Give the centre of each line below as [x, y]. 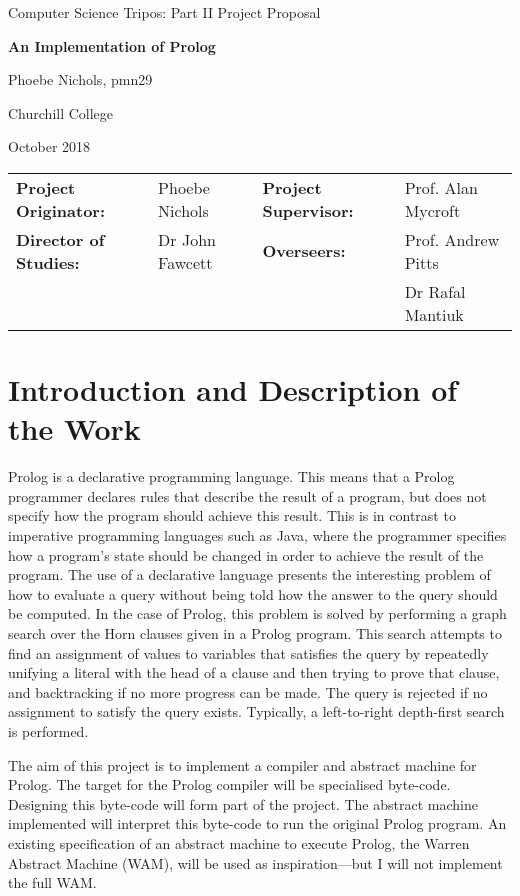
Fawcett [185, 262]
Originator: [61, 210]
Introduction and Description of [233, 389]
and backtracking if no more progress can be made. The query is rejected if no [248, 691]
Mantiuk [434, 314]
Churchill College [61, 112]
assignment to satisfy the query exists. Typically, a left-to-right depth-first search [256, 711]
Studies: [48, 262]
